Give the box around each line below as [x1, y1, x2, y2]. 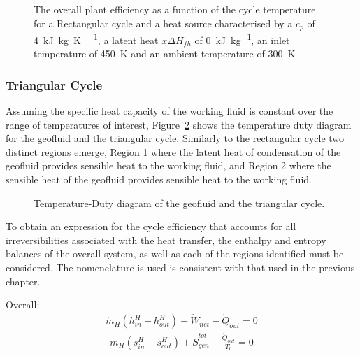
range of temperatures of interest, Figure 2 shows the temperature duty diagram [6, 117, 352, 131]
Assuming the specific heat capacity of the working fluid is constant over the [6, 104, 333, 118]
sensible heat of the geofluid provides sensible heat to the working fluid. [6, 172, 312, 187]
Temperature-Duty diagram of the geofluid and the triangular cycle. [34, 195, 325, 210]
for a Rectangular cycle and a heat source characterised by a [34, 15, 293, 30]
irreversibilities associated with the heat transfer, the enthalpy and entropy [6, 232, 326, 247]
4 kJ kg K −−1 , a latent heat [34, 31, 159, 47]
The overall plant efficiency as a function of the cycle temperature [34, 2, 316, 16]
